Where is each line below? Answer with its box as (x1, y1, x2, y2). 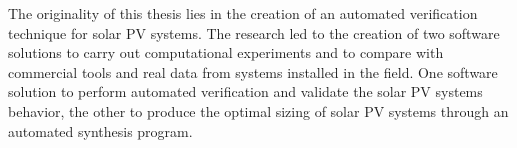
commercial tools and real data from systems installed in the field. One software (8, 61, 498, 82)
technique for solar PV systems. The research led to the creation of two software (8, 22, 500, 43)
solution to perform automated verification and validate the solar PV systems (8, 81, 483, 102)
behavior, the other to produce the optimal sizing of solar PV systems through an (8, 100, 509, 121)
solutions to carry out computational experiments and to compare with (8, 42, 444, 63)
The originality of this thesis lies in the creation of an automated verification (8, 3, 478, 23)
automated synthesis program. (8, 120, 193, 141)
